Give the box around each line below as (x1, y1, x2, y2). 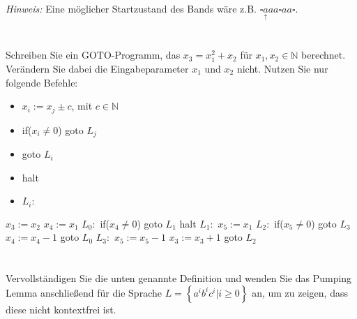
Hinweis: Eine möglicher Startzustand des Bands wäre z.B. (6, 1, 257, 15)
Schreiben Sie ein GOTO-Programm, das (6, 47, 181, 62)
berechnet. (301, 47, 346, 62)
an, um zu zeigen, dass (252, 285, 348, 299)
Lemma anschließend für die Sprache (6, 285, 162, 299)
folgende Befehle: (6, 75, 78, 89)
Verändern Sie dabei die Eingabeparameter (6, 61, 189, 75)
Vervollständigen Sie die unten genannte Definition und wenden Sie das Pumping (6, 271, 352, 285)
